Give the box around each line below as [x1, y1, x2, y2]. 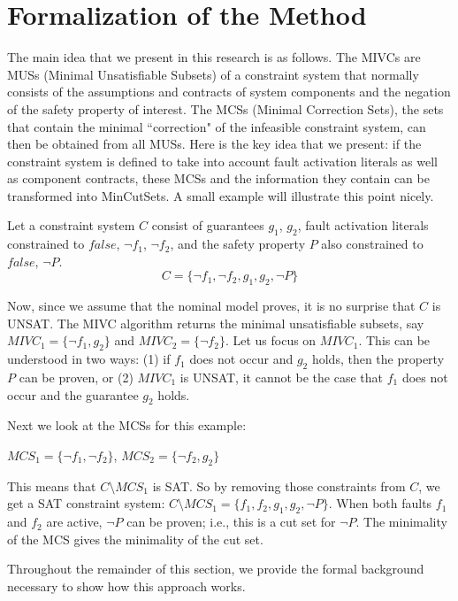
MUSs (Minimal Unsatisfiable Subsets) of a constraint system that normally [7, 65, 419, 83]
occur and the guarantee [7, 385, 139, 404]
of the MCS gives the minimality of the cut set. [7, 529, 263, 548]
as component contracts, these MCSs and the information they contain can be [7, 169, 430, 188]
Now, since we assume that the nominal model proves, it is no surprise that [7, 297, 416, 315]
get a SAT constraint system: [7, 494, 165, 512]
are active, [46, 512, 103, 531]
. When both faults [328, 494, 432, 512]
